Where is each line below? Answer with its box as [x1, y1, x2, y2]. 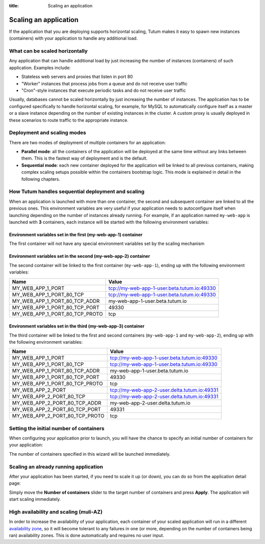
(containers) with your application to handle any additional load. [9, 35, 138, 41]
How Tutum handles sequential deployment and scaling [9, 188, 145, 195]
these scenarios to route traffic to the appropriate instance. [9, 117, 129, 123]
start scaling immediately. [9, 496, 61, 502]
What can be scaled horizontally [9, 48, 88, 54]
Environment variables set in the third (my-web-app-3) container [9, 323, 145, 329]
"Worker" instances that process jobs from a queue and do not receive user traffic [21, 81, 188, 86]
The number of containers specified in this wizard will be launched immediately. [9, 451, 171, 457]
